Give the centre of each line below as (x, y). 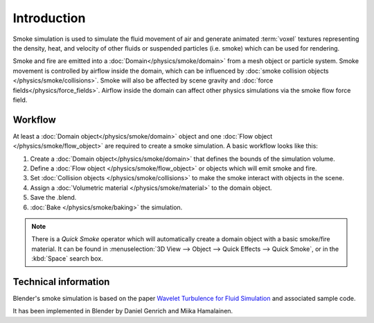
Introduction (49, 18)
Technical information (61, 282)
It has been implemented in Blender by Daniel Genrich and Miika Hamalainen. (123, 311)
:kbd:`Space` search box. (67, 259)
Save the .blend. (53, 198)
